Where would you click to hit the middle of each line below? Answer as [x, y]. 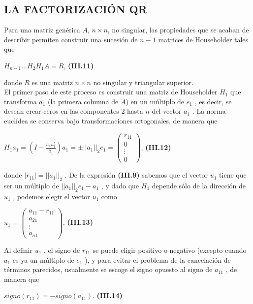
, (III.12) [156, 147]
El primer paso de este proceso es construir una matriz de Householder [111, 92]
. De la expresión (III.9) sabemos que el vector [136, 175]
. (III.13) [78, 222]
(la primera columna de [83, 101]
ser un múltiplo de [32, 185]
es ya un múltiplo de [43, 259]
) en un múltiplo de [155, 101]
